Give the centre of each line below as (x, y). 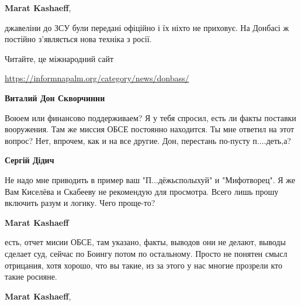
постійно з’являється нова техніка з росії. (78, 39)
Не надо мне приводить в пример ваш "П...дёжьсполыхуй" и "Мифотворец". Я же (150, 179)
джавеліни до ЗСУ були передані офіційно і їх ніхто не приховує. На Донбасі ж (147, 27)
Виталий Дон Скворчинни (55, 97)
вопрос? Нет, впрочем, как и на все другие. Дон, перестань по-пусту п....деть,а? (148, 140)
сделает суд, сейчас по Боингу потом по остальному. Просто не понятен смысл (146, 253)
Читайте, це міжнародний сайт (59, 58)
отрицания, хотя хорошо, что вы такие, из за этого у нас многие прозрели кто (144, 265)
